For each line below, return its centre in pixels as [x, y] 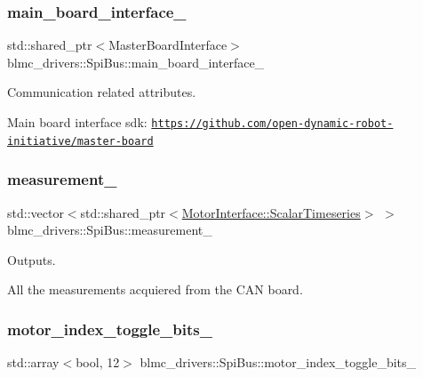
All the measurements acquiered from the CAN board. [155, 289]
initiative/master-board [80, 141]
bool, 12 [98, 362]
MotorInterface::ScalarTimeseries [271, 212]
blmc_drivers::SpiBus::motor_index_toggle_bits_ [278, 362]
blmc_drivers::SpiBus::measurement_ [110, 230]
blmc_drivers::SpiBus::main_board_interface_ [136, 62]
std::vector [36, 212]
